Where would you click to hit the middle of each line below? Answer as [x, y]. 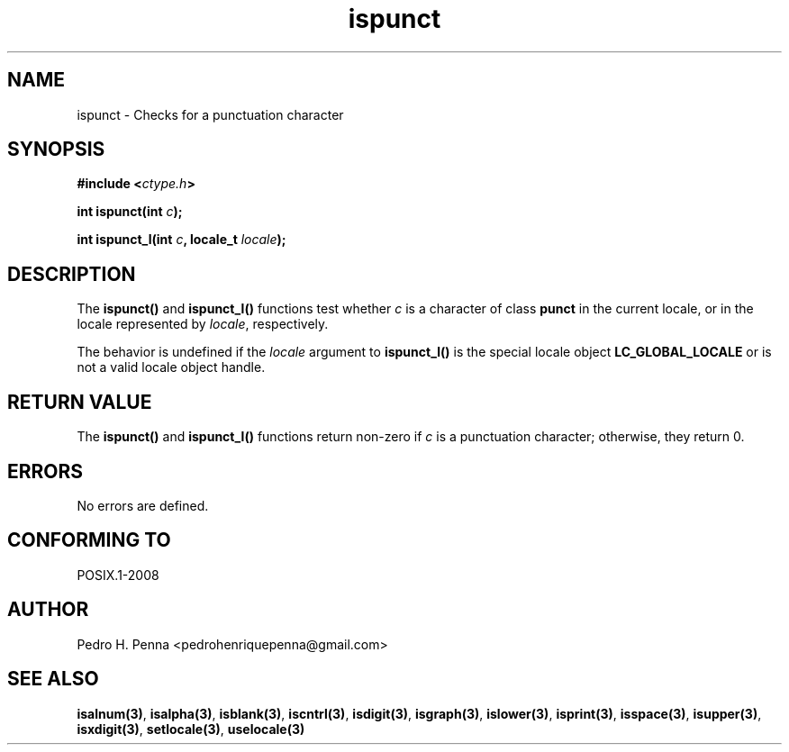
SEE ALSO [53, 679]
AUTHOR [48, 610]
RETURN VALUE [80, 402]
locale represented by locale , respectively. [203, 324]
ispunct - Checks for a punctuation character [210, 114]
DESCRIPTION [72, 274]
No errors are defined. [143, 505]
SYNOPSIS [56, 149]
